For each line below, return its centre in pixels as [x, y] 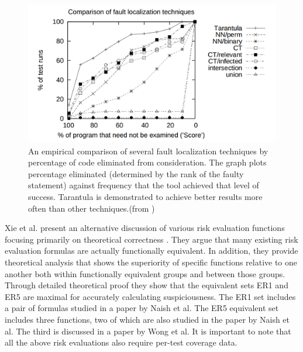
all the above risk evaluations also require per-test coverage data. [121, 342]
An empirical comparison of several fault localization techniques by [148, 151]
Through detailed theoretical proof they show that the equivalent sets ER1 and [147, 285]
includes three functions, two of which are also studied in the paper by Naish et [147, 319]
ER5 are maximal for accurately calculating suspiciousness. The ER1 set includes [150, 296]
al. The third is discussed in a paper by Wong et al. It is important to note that [148, 331]
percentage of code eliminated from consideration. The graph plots [147, 162]
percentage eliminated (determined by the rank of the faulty [136, 173]
